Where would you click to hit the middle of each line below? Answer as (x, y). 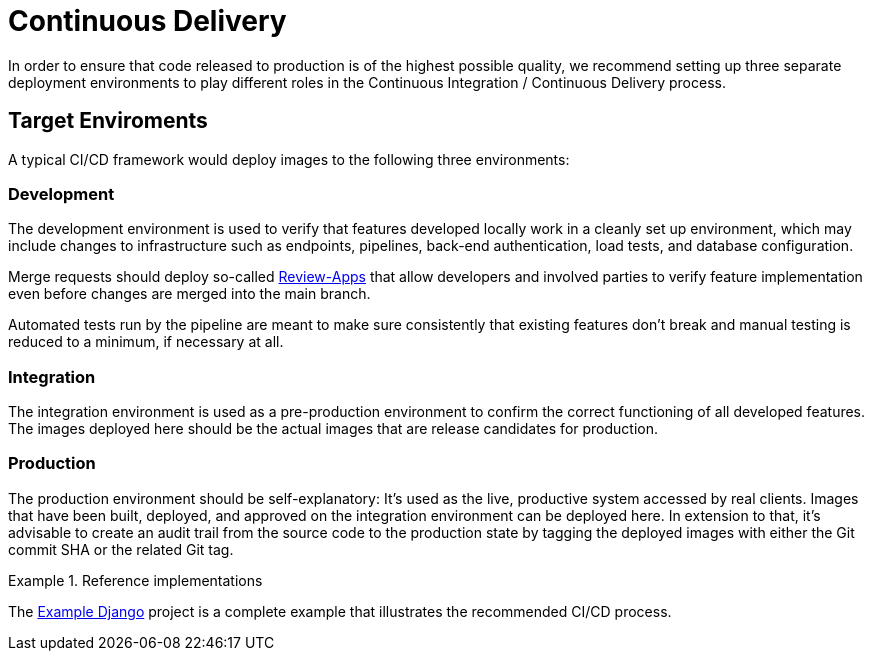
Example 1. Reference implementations (135, 580)
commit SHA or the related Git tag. (121, 549)
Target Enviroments (108, 121)
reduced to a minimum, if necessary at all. (146, 342)
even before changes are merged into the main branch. (189, 294)
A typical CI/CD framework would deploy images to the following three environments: (289, 159)
